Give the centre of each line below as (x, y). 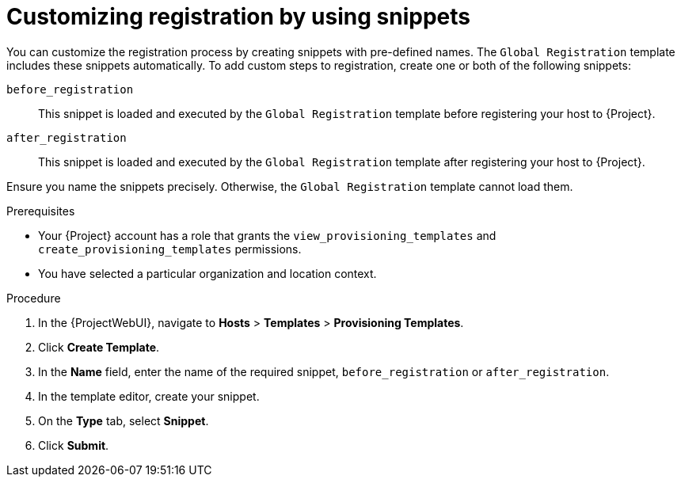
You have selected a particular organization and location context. (207, 273)
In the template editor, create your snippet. (149, 396)
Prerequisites (41, 211)
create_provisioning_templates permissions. (170, 249)
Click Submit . (74, 445)
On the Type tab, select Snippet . (124, 420)
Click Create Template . (99, 347)
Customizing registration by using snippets (238, 17)
